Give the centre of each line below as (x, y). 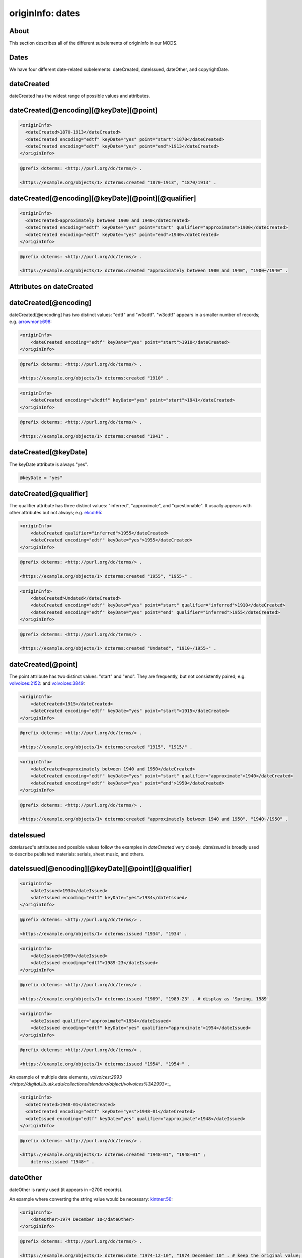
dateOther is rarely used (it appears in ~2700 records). (66, 1190)
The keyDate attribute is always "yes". (49, 464)
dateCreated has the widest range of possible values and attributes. (80, 96)
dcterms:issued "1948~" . (62, 1162)
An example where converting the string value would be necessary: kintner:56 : (91, 1199)
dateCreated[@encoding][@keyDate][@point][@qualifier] (103, 199)
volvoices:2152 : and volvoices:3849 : (47, 683)
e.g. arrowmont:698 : (31, 322)
